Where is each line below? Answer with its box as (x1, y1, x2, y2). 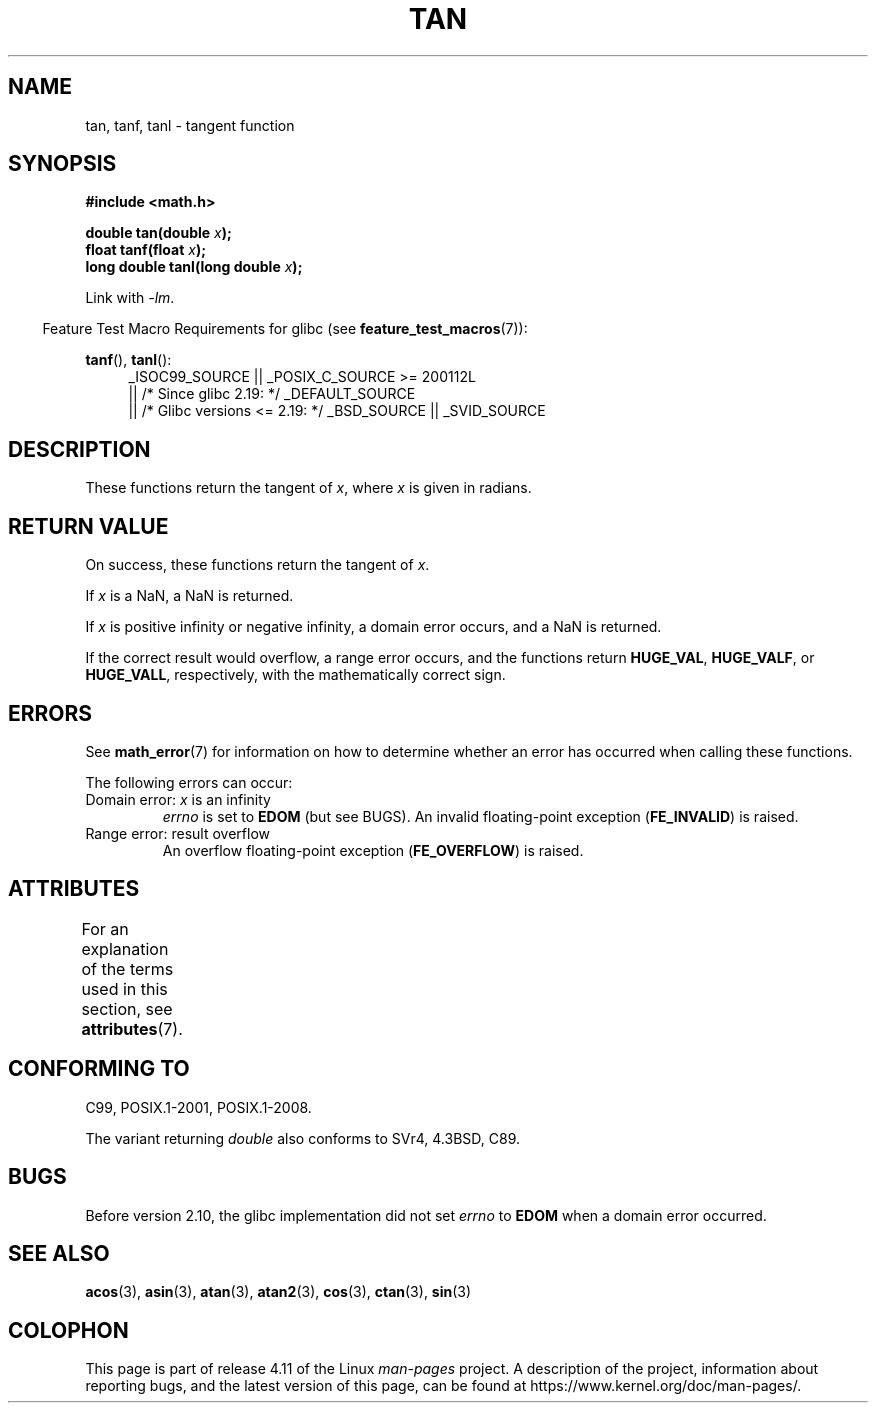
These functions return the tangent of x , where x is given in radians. (85, 479, 532, 497)
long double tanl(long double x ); (85, 258, 303, 276)
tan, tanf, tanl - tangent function (85, 116, 295, 134)
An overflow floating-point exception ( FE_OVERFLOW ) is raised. (162, 841, 584, 859)
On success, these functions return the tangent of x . (85, 556, 430, 574)
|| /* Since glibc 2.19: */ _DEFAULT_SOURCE (128, 385, 416, 403)
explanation (81, 938, 169, 959)
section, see (81, 998, 173, 1019)
